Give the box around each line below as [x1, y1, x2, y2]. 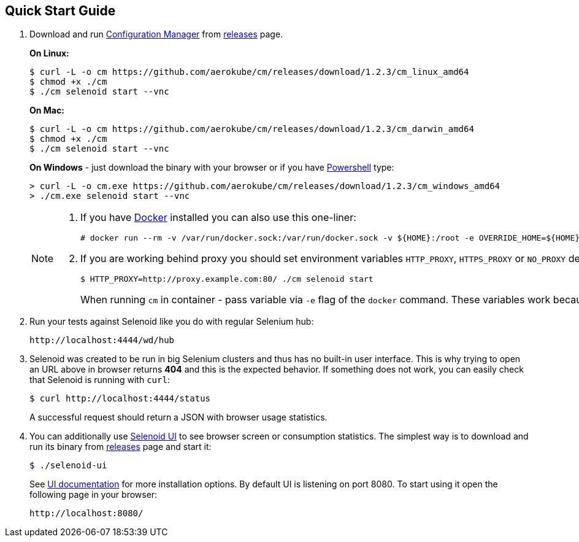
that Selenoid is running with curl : [29, 374, 170, 385]
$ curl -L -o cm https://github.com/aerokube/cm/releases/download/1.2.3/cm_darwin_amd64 [29, 124, 474, 134]
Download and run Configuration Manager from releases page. [29, 29, 283, 40]
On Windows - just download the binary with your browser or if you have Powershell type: [29, 162, 394, 173]
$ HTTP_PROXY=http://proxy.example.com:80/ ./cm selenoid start [80, 274, 374, 284]
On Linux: [29, 48, 69, 59]
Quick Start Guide [5, 3, 116, 18]
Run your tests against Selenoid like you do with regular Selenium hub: [29, 316, 314, 327]
